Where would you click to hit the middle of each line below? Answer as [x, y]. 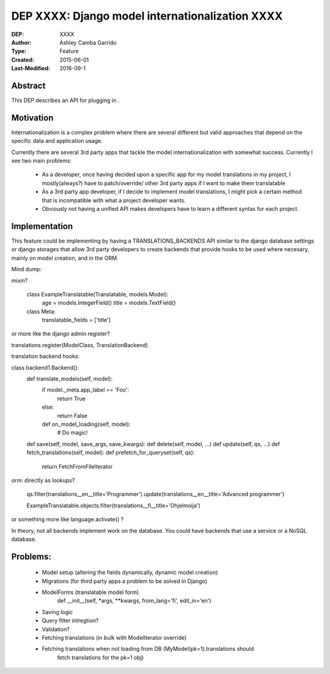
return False [72, 416]
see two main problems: [42, 161]
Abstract [28, 86]
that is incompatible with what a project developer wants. [114, 200]
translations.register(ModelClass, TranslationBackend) [80, 345]
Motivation [32, 118]
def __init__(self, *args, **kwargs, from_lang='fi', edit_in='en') [134, 601]
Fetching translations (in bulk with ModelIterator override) [114, 638]
